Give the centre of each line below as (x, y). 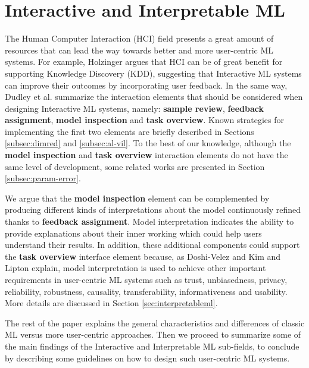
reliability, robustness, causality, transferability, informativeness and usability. (146, 291)
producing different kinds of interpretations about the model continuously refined (153, 210)
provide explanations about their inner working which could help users (133, 233)
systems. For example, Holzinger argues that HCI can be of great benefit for (144, 62)
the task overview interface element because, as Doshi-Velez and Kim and (143, 256)
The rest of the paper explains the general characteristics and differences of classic (155, 323)
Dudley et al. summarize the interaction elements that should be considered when (154, 97)
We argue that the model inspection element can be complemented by (137, 198)
